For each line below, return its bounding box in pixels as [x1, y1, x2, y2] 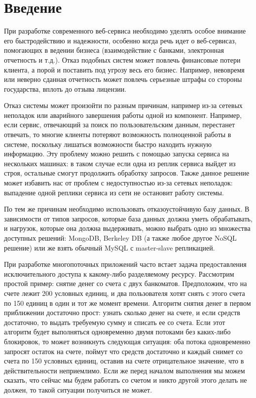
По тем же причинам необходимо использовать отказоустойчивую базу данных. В [4, 204, 250, 214]
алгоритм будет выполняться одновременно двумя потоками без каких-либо [4, 326, 231, 337]
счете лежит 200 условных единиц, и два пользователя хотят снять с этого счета [4, 288, 245, 298]
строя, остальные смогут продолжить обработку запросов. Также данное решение [4, 168, 250, 178]
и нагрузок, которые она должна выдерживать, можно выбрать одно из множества [4, 223, 251, 233]
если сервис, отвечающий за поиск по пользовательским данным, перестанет [4, 119, 235, 130]
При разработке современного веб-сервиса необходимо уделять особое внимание [4, 26, 246, 36]
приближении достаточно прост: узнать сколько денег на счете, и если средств [4, 307, 240, 318]
